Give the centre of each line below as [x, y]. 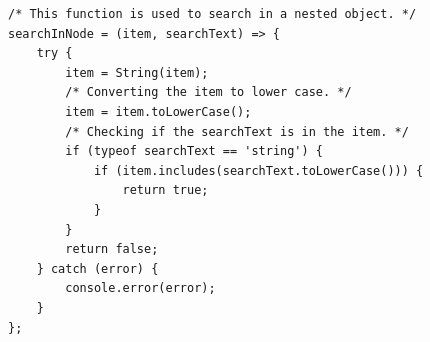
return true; [165, 190]
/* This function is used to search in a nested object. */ [212, 14]
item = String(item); [137, 72]
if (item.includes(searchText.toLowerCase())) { [258, 170]
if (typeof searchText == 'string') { [194, 151]
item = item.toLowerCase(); [158, 111]
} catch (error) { [97, 268]
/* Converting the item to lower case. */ [208, 92]
